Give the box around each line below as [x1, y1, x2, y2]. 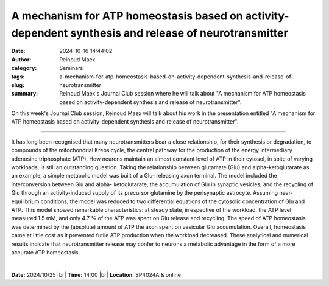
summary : [11, 90, 38, 97]
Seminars [59, 65, 83, 72]
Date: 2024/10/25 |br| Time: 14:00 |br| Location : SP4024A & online [11, 271, 182, 278]
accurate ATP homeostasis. [11, 248, 80, 256]
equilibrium [11, 198, 40, 205]
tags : [11, 73, 25, 80]
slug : [11, 81, 24, 88]
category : [11, 65, 37, 72]
